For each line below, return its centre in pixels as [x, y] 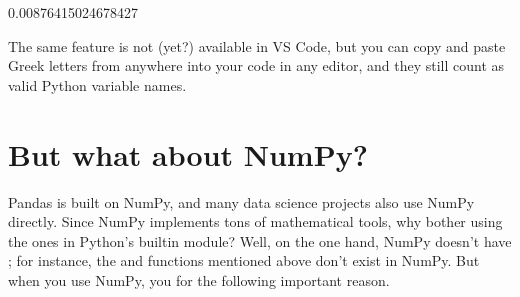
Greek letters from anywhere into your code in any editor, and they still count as [256, 65]
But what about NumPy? [188, 153]
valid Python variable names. [97, 84]
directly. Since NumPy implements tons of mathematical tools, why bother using [255, 221]
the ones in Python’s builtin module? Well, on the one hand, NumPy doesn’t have [260, 240]
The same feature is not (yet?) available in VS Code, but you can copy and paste [257, 45]
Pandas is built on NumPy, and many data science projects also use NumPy [241, 201]
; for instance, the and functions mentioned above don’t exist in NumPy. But [244, 260]
